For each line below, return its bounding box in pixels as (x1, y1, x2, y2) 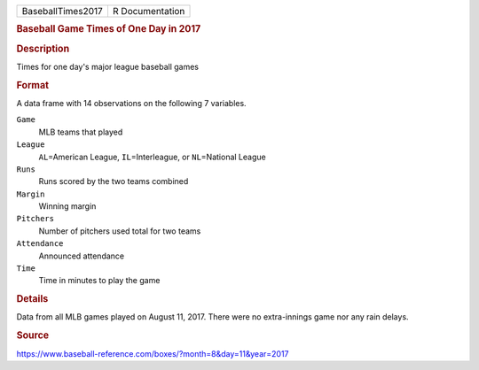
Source (16, 329, 50, 342)
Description (16, 42, 70, 55)
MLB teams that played (38, 127, 123, 137)
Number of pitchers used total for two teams (38, 226, 201, 236)
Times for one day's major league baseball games (16, 61, 200, 72)
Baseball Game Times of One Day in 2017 (16, 23, 201, 35)
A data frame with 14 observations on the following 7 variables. (16, 97, 247, 108)
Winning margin (38, 201, 97, 212)
